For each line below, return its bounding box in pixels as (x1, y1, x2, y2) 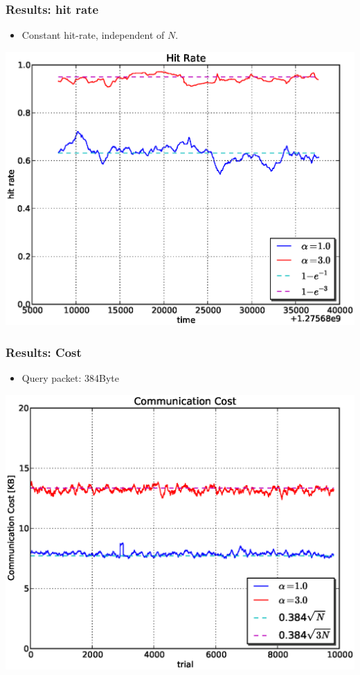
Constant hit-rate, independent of (21, 28, 165, 42)
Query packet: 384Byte (21, 371, 120, 385)
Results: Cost (6, 343, 82, 360)
